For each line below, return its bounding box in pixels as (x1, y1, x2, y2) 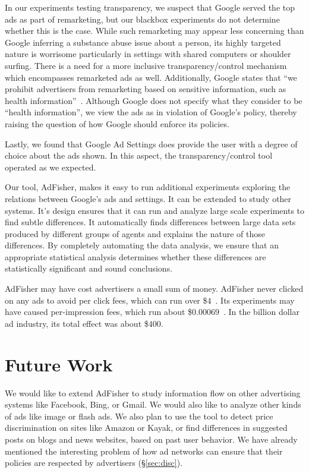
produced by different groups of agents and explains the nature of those (5, 227, 265, 239)
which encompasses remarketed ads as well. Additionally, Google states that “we (5, 71, 297, 83)
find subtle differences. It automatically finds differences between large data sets (5, 216, 296, 228)
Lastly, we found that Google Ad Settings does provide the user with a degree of (5, 137, 298, 150)
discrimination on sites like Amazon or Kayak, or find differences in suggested (5, 421, 288, 434)
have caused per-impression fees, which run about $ (5, 305, 193, 318)
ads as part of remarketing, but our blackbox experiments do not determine (5, 12, 280, 25)
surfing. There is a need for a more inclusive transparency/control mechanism (5, 59, 287, 71)
